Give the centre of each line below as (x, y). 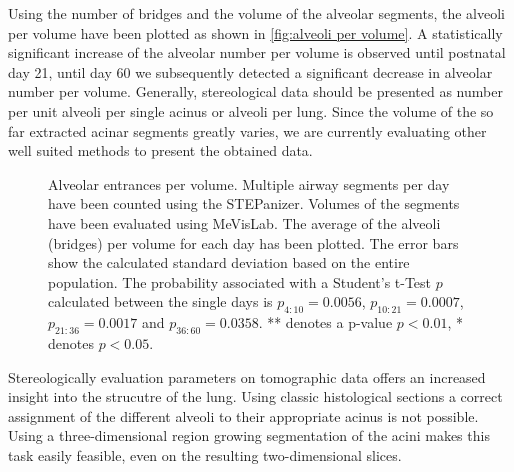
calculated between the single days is (160, 301)
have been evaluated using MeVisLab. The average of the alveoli (244, 222)
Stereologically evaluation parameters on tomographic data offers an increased (247, 376)
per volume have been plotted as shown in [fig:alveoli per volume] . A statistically (255, 32)
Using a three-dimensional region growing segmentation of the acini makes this (249, 435)
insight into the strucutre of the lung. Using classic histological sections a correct (255, 396)
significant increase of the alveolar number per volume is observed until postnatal (257, 52)
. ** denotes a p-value (325, 322)
